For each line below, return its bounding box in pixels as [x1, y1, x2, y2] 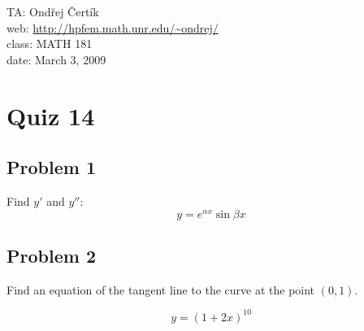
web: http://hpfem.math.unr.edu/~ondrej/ [6, 19, 219, 36]
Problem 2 [6, 243, 96, 268]
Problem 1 [6, 155, 96, 180]
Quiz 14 [6, 98, 95, 132]
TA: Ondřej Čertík [6, 3, 99, 20]
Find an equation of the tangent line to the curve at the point [6, 281, 315, 298]
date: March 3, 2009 [6, 50, 106, 68]
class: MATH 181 [6, 35, 93, 52]
